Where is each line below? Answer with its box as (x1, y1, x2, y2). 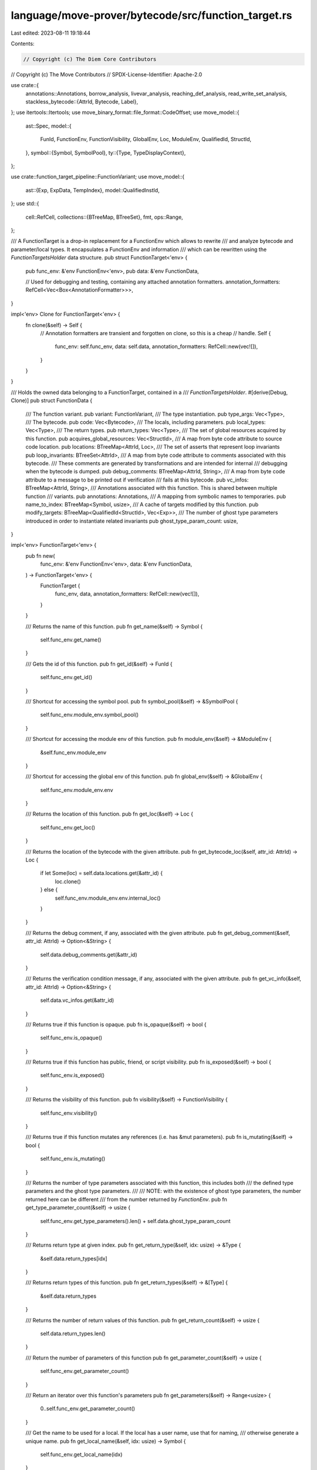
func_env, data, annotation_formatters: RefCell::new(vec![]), (55, 590, 200, 597)
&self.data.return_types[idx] (40, 1255, 108, 1262)
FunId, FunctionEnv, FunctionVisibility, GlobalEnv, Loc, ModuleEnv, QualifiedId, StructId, (40, 136, 252, 143)
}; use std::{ (11, 200, 39, 207)
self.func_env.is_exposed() (40, 1072, 105, 1079)
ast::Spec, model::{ (25, 122, 72, 129)
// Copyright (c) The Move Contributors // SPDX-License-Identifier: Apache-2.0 (11, 71, 203, 78)
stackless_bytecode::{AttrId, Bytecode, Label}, (25, 98, 139, 105)
